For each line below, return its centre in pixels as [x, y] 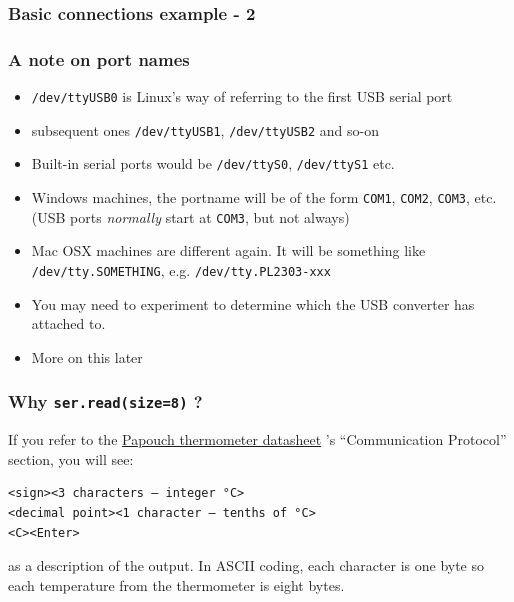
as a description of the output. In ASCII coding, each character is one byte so [246, 565]
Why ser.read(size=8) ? [105, 401]
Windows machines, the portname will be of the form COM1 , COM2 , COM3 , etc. [264, 197]
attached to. [68, 323]
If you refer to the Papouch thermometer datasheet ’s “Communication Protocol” [257, 439]
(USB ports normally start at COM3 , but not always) [190, 216]
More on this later [87, 356]
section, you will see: [71, 458]
